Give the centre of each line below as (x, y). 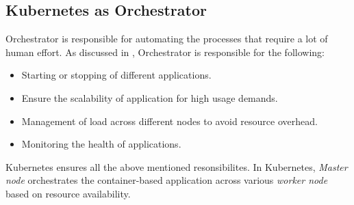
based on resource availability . (68, 193)
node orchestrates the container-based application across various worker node (167, 180)
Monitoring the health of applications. (101, 144)
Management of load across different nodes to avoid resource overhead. (169, 121)
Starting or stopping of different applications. (116, 75)
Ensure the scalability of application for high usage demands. (150, 97)
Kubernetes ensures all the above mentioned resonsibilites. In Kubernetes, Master (177, 166)
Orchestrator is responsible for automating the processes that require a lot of (167, 39)
